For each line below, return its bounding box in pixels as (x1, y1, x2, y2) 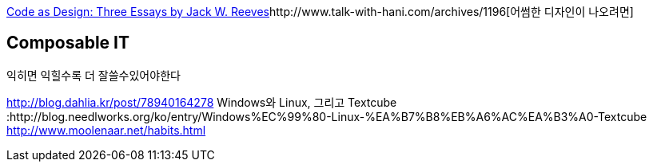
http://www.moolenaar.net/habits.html (6, 123, 206, 137)
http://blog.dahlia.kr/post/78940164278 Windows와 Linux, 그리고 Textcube (6, 95, 397, 109)
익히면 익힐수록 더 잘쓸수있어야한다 (6, 68, 181, 82)
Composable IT (6, 33, 129, 53)
